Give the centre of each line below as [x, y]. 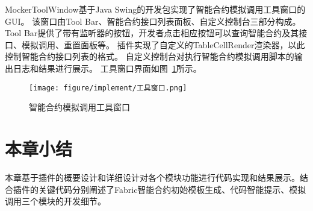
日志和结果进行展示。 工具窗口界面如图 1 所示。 [107, 68]
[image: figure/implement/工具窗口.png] [108, 88]
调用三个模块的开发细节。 [55, 201]
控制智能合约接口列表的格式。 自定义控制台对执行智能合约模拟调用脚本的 [150, 56]
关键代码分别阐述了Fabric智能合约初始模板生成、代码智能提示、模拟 [172, 189]
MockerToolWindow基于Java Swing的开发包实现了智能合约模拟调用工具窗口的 [155, 9]
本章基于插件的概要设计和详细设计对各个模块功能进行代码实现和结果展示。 [152, 177]
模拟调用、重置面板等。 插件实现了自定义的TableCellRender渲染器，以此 [163, 44]
